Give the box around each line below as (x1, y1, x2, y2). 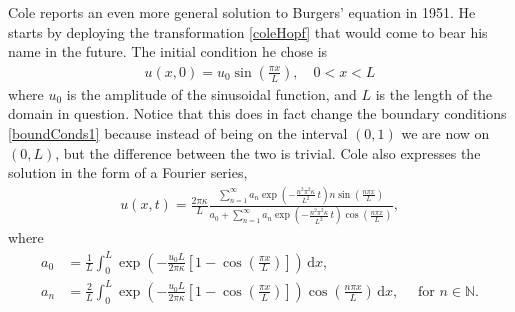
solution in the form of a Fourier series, (8, 162, 248, 183)
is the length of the (375, 83, 493, 104)
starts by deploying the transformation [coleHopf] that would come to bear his (8, 21, 488, 42)
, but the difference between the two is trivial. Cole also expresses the (55, 142, 481, 163)
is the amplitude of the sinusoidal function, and (66, 83, 357, 104)
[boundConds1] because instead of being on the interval (8, 123, 348, 143)
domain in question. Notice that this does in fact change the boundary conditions (8, 103, 507, 124)
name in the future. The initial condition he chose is (8, 41, 328, 62)
